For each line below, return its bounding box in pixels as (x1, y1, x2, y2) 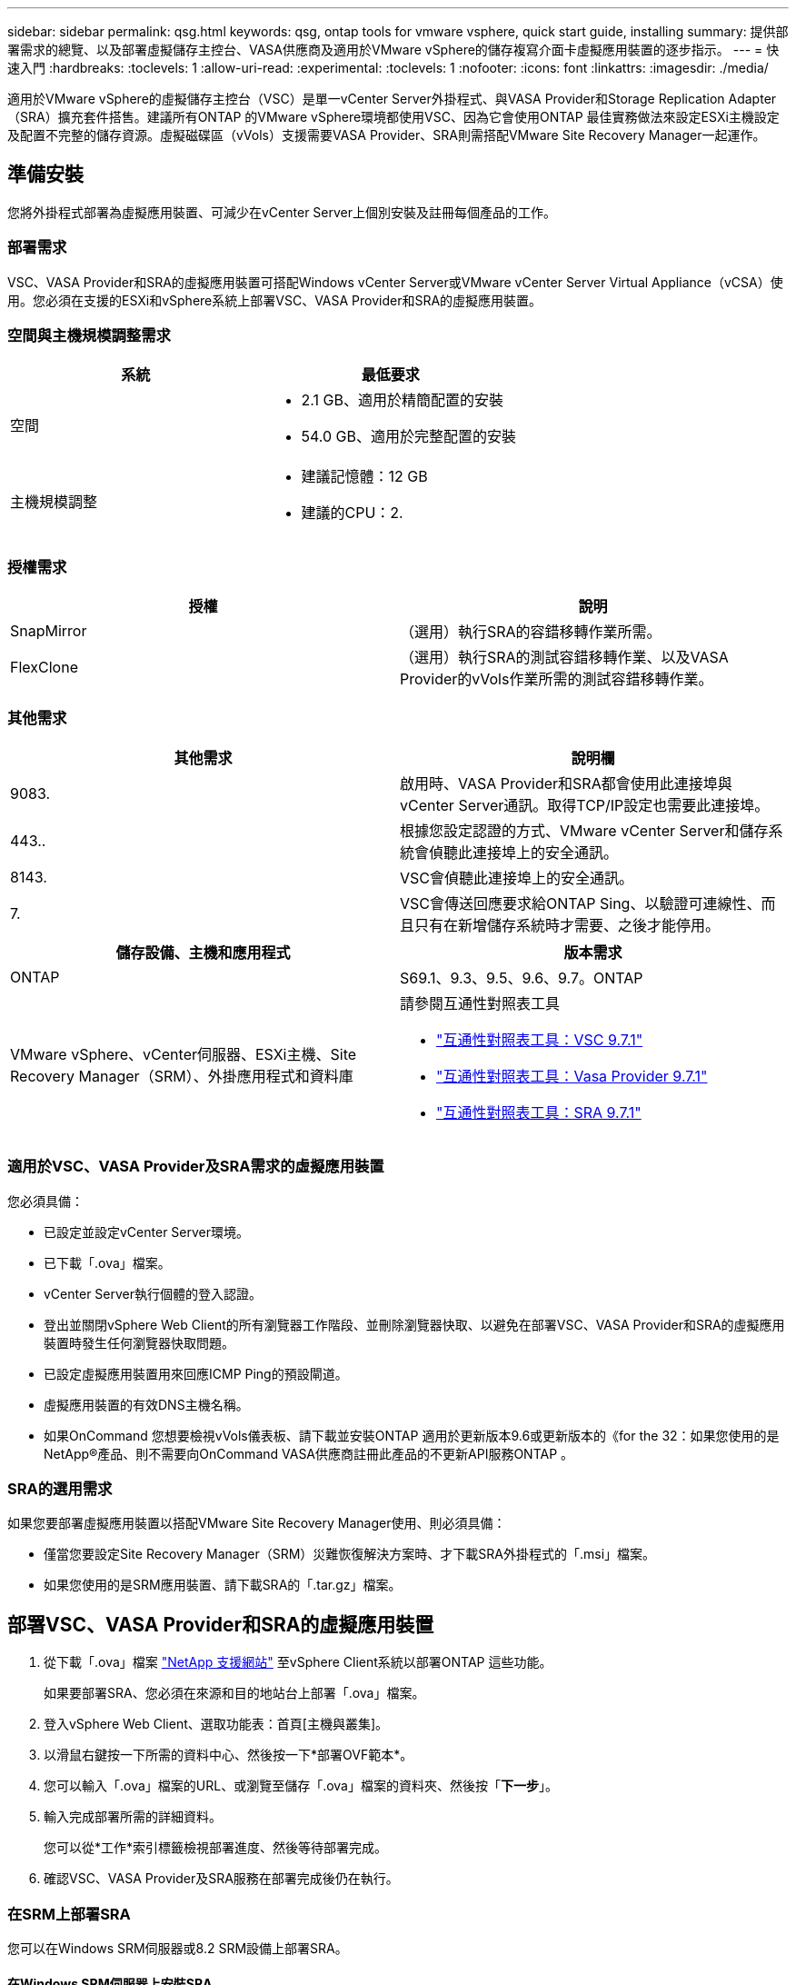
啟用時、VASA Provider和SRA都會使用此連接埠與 (400, 773, 732, 793)
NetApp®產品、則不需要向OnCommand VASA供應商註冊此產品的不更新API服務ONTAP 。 (44, 1445, 574, 1461)
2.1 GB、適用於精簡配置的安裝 (301, 391, 503, 410)
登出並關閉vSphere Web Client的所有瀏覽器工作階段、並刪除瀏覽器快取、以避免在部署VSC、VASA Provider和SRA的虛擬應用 (44, 1316, 785, 1332)
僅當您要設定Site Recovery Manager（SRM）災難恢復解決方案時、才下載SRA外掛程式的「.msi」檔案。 (44, 1546, 656, 1562)
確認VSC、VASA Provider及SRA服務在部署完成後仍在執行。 (44, 1870, 399, 1887)
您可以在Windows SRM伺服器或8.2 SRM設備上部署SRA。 (7, 1940, 348, 1956)
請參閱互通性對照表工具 (400, 993, 561, 1012)
